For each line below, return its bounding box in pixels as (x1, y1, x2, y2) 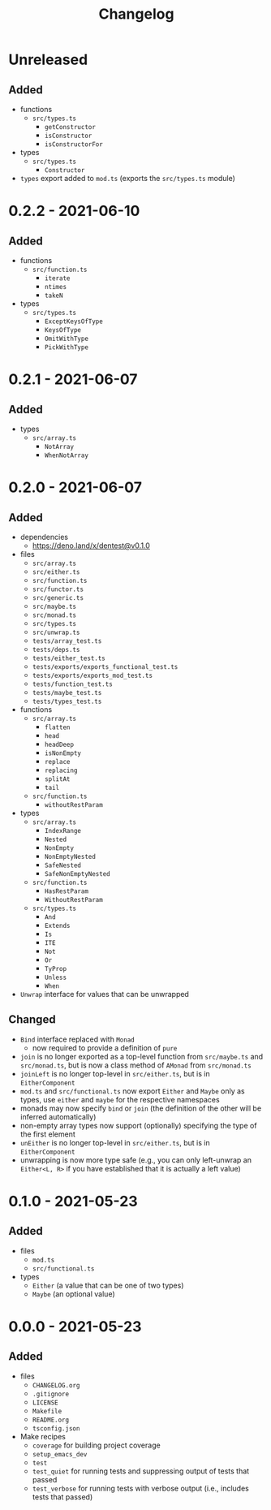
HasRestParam (44, 887, 89, 895)
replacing (44, 766, 78, 774)
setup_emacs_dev (32, 1450, 88, 1458)
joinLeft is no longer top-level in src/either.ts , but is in (19, 1068, 210, 1078)
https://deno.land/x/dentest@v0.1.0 (32, 541, 150, 550)
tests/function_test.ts (32, 680, 114, 688)
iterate (44, 274, 71, 283)
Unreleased (8, 50, 88, 69)
